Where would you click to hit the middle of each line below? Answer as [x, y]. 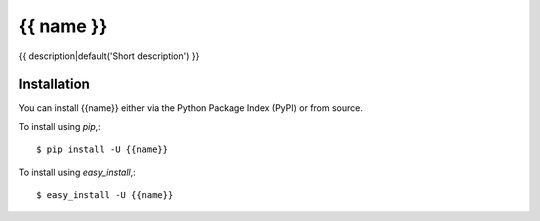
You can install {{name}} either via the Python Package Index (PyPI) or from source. [191, 108]
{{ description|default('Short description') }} [109, 56]
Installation [54, 84]
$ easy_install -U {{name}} [105, 195]
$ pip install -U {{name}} [102, 149]
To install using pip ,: [60, 126]
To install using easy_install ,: [77, 172]
